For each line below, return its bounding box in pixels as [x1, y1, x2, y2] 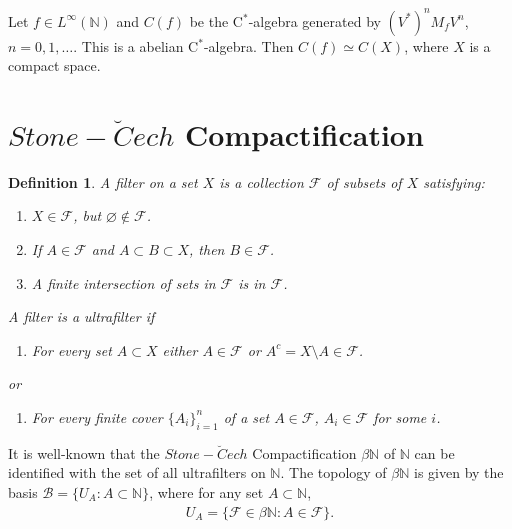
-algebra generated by [248, 10, 381, 31]
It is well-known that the [8, 442, 160, 463]
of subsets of [326, 171, 402, 192]
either [162, 339, 198, 360]
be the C [189, 10, 243, 31]
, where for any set [149, 481, 264, 502]
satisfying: [423, 171, 485, 192]
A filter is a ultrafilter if [8, 306, 155, 327]
